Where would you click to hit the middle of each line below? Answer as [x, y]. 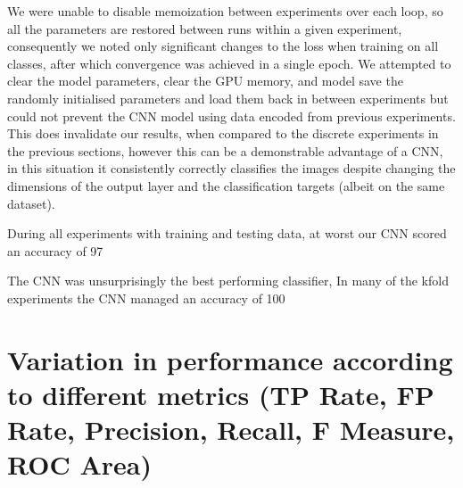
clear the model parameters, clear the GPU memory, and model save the [205, 81]
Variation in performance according [230, 359]
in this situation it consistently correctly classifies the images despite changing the [231, 168]
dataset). [31, 203]
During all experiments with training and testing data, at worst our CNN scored [227, 233]
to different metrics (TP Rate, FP [221, 394]
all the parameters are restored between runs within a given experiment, [205, 28]
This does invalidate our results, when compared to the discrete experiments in [223, 133]
